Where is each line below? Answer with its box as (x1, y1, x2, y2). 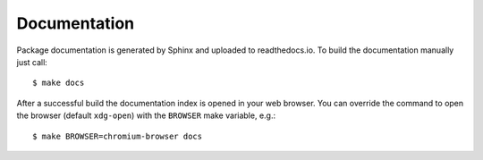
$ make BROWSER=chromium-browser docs (32, 131, 203, 141)
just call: (16, 56, 48, 67)
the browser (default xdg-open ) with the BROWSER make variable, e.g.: (16, 110, 276, 121)
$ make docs (32, 78, 85, 88)
